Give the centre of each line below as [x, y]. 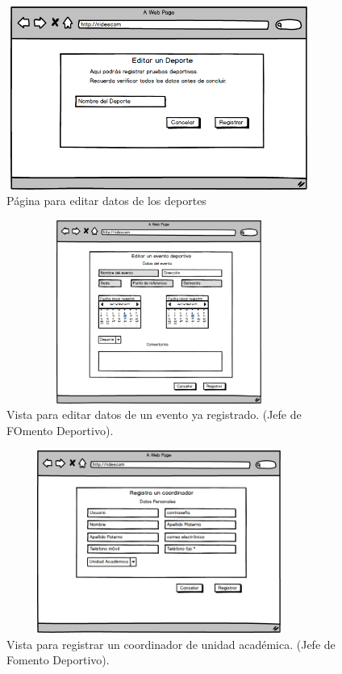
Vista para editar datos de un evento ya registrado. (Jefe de [154, 414]
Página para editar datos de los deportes [106, 201]
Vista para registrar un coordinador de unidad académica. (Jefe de [171, 644]
